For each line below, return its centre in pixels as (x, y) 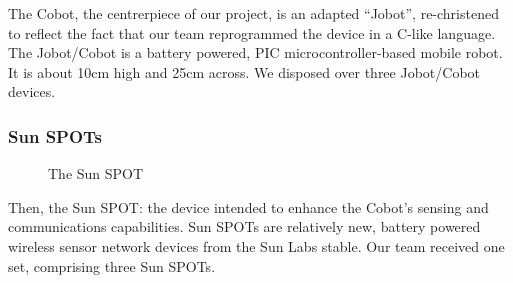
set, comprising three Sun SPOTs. (112, 265)
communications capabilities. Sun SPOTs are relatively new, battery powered (244, 226)
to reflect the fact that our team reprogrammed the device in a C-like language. (252, 32)
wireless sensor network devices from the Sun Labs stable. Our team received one (256, 245)
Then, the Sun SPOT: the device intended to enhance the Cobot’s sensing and (248, 206)
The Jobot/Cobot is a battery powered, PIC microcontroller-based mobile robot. (255, 52)
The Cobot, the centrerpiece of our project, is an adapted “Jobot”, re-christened (253, 13)
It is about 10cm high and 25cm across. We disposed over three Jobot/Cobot (244, 71)
